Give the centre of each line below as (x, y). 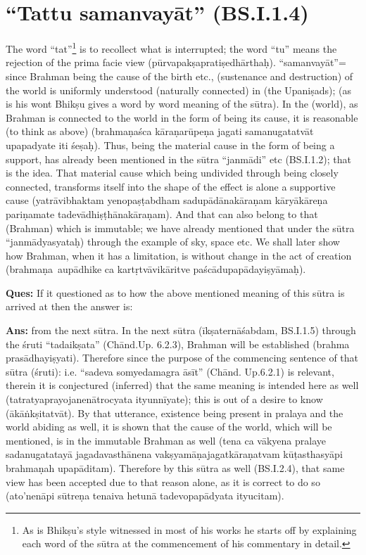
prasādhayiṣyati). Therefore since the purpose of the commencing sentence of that (182, 358)
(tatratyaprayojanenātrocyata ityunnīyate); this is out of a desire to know (164, 399)
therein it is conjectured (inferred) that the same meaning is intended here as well (182, 385)
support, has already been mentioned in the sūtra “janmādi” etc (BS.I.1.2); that (178, 159)
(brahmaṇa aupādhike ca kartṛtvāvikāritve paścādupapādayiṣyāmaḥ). (156, 269)
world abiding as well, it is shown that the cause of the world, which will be (169, 427)
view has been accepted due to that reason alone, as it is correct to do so (163, 481)
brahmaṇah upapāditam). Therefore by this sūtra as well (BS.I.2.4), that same (175, 468)
